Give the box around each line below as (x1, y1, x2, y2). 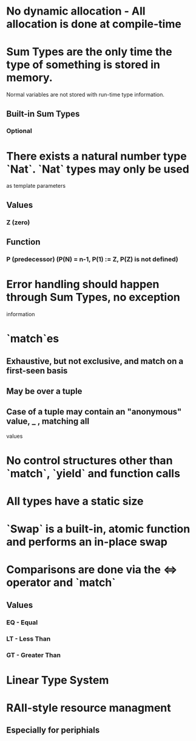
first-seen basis (6, 365, 68, 376)
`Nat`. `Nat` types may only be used (6, 162, 189, 176)
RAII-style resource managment (6, 701, 171, 715)
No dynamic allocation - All (6, 4, 146, 18)
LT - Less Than (6, 634, 51, 643)
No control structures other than (6, 453, 173, 467)
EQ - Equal (6, 618, 38, 627)
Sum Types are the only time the (6, 45, 172, 59)
